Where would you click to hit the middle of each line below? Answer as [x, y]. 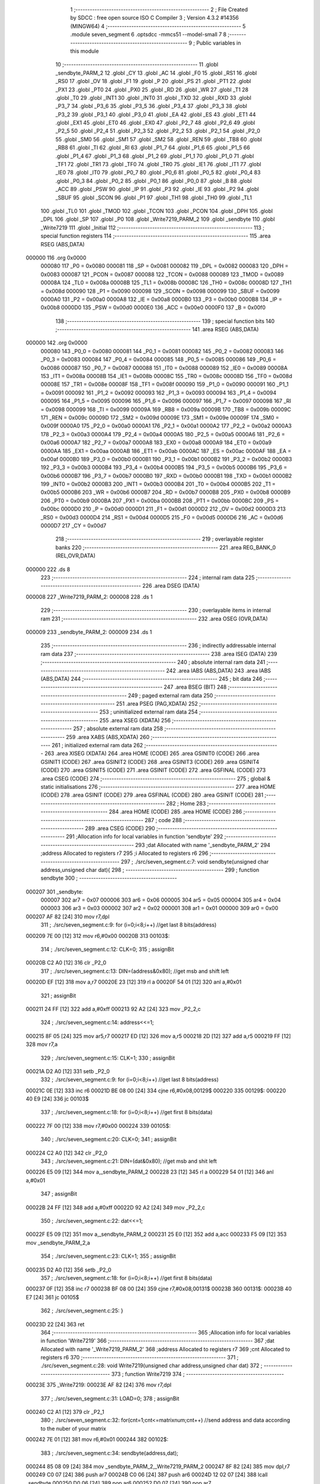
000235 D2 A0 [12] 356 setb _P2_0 [69, 1270]
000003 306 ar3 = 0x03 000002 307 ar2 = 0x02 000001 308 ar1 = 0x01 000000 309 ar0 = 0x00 [159, 908]
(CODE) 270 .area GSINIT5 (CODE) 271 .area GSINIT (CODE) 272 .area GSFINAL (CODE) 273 [153, 770]
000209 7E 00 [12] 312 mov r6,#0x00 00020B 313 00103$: [98, 936]
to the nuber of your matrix [73, 1428]
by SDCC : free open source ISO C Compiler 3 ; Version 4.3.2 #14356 [155, 18]
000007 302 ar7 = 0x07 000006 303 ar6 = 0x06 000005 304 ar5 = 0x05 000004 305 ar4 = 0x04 [161, 900]
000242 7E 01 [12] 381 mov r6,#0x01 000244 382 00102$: [97, 1439]
